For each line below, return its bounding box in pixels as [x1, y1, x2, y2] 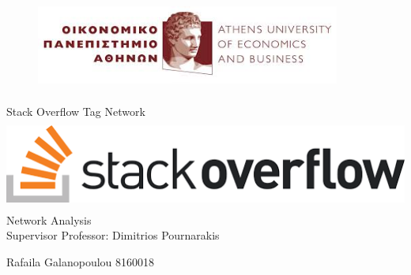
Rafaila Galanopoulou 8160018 [6, 253, 154, 269]
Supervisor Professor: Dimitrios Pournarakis [6, 227, 220, 243]
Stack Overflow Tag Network [6, 102, 145, 119]
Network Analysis [6, 211, 92, 228]
